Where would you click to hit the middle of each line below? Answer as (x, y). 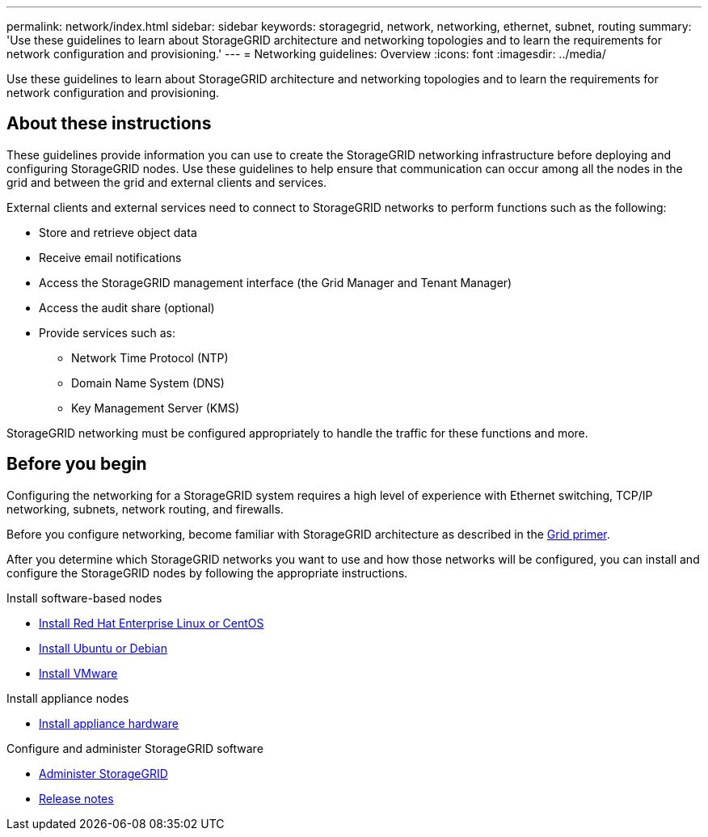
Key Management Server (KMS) (155, 408)
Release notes (76, 798)
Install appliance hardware (109, 723)
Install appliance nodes (68, 698)
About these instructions (109, 124)
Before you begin (77, 464)
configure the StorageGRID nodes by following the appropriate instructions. (207, 573)
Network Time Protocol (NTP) (150, 357)
